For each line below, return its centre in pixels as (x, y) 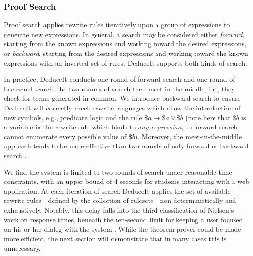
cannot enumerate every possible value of (65, 136)
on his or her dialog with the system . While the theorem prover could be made (123, 229)
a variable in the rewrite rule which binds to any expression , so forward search (121, 127)
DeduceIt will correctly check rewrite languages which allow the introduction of (122, 107)
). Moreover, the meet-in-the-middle (188, 136)
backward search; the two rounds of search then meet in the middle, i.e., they (119, 88)
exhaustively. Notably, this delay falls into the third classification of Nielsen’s (119, 210)
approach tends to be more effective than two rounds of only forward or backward (126, 146)
